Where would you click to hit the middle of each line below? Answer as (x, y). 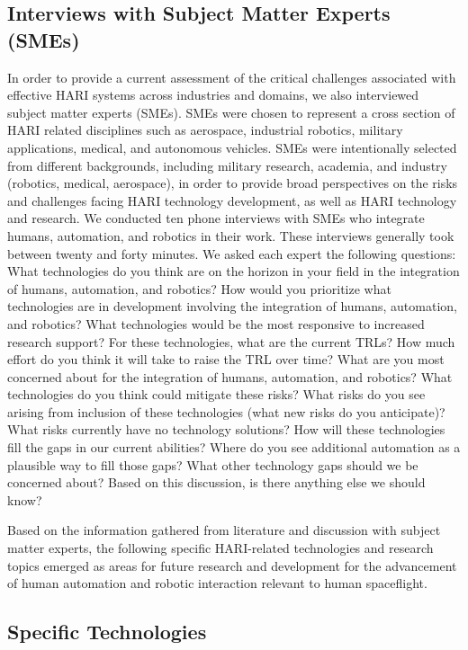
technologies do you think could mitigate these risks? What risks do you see (216, 394)
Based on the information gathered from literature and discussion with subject (224, 530)
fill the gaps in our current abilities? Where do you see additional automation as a (234, 447)
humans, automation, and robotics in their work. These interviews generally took (231, 235)
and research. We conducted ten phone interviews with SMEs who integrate (216, 218)
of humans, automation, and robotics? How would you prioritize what (199, 288)
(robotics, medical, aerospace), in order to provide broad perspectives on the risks (233, 183)
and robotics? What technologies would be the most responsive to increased (216, 323)
